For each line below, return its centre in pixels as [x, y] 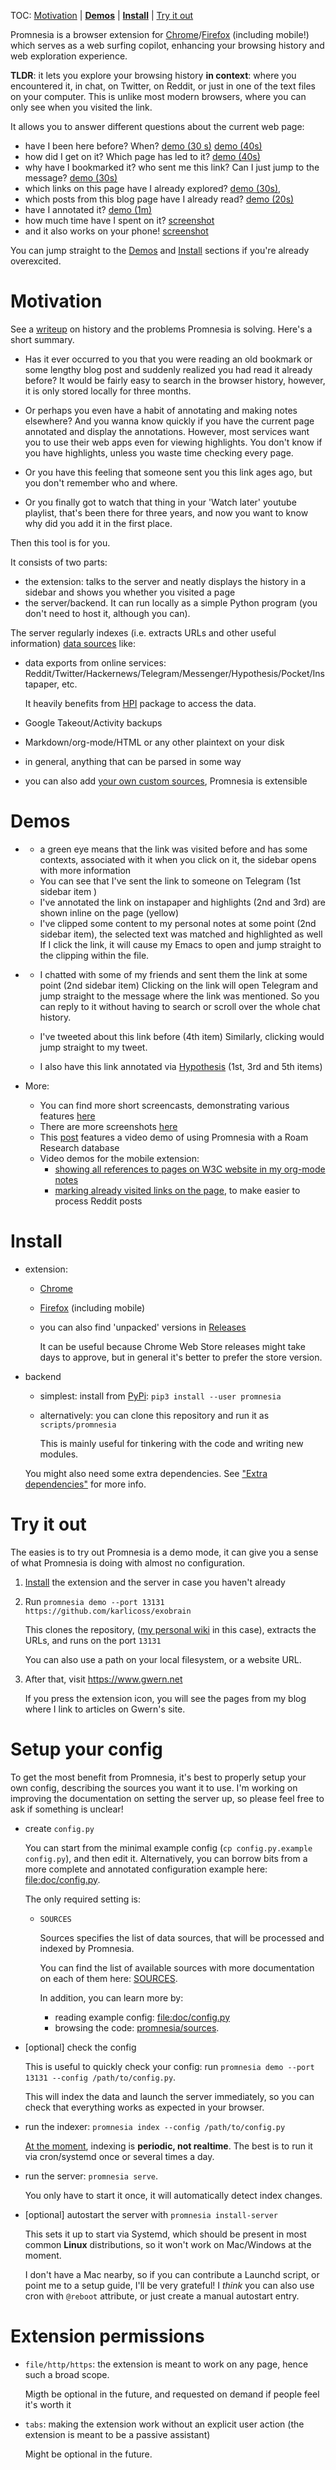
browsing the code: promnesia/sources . [137, 2027]
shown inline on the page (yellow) [109, 912]
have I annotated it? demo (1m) [88, 209]
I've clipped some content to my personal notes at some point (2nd [178, 923]
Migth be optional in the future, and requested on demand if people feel [172, 2394]
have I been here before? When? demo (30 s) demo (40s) [143, 146]
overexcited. [36, 261]
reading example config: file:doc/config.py [142, 2017]
